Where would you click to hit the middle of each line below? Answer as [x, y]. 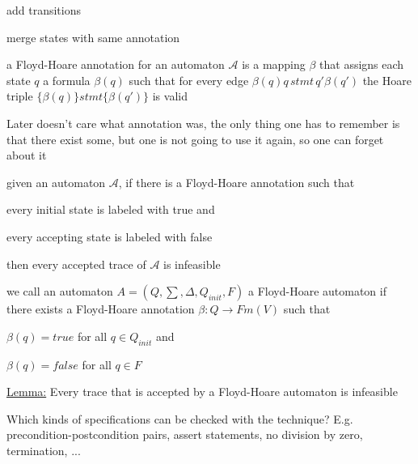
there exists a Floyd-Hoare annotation [101, 309]
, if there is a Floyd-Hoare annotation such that [236, 182]
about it [27, 155]
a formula [67, 80]
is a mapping [274, 64]
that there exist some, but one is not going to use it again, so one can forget [195, 139]
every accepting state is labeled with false [110, 236]
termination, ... [44, 450]
